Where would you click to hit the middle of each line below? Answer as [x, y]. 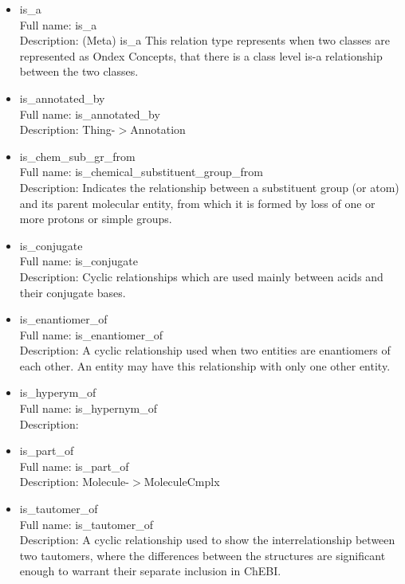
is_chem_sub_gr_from [77, 156]
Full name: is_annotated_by [90, 114]
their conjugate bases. [73, 292]
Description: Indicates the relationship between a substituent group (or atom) [209, 187]
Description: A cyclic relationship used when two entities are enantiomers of [205, 350]
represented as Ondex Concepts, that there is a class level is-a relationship [201, 55]
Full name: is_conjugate [79, 261]
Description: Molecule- [74, 482]
